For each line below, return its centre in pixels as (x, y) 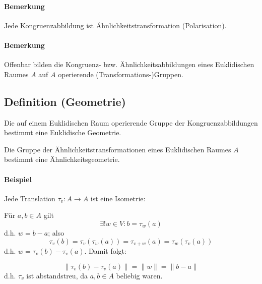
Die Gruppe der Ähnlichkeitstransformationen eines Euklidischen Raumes (118, 149)
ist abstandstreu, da (57, 275)
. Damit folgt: (105, 250)
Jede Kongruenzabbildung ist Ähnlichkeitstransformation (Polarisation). (115, 25)
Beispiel (18, 179)
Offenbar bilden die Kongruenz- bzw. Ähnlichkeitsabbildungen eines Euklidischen (129, 64)
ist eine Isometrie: (118, 198)
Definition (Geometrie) (65, 101)
